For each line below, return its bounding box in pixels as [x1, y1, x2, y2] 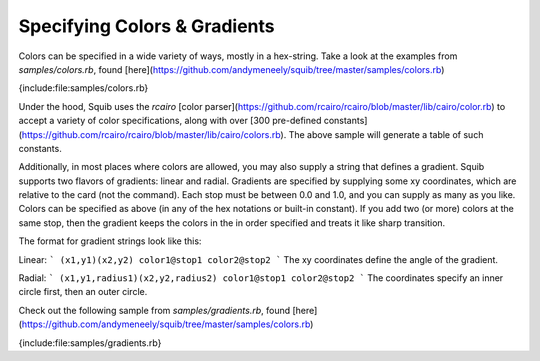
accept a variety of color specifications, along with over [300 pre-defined [18, 115, 322, 127]
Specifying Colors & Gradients [18, 15, 275, 37]
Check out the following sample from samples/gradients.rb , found [18, 304, 291, 316]
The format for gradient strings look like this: [18, 235, 202, 247]
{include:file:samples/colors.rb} [18, 82, 149, 94]
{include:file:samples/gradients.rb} [18, 336, 162, 349]
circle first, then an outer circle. [18, 286, 148, 298]
